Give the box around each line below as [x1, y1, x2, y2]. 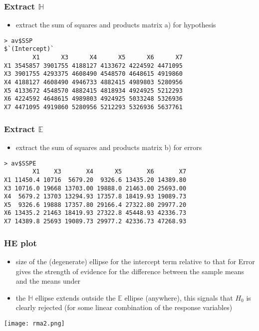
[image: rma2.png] [4, 320, 65, 327]
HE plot [4, 236, 37, 249]
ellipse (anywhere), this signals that [124, 292, 233, 303]
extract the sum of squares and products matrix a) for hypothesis [15, 19, 216, 30]
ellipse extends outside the [35, 292, 116, 303]
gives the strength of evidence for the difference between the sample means [15, 266, 245, 276]
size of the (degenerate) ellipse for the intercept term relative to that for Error [15, 256, 255, 266]
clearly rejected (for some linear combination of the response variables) [15, 302, 233, 313]
